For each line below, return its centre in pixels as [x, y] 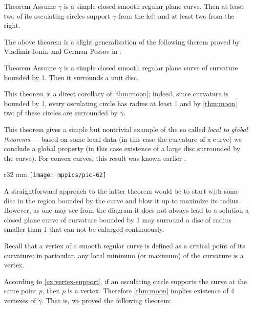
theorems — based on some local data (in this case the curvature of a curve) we [123, 139]
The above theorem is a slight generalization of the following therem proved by [122, 41]
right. [12, 25]
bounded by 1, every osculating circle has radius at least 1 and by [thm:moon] [121, 103]
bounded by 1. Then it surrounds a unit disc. [72, 77]
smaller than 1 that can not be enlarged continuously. [84, 229]
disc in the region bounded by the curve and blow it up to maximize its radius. [122, 200]
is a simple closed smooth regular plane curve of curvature [151, 67]
